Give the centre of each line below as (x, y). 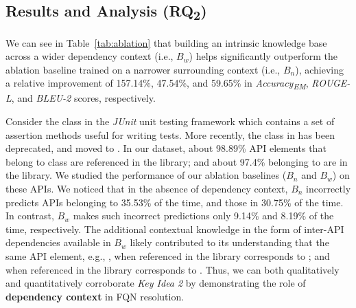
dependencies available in (58, 242)
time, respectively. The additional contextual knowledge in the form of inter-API (175, 229)
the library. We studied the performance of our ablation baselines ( (146, 175)
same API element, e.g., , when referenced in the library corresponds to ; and (168, 255)
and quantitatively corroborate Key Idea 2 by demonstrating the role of (156, 283)
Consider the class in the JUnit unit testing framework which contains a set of (170, 121)
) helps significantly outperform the (263, 56)
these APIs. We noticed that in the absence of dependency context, (147, 188)
